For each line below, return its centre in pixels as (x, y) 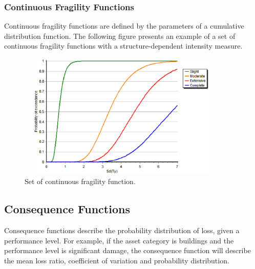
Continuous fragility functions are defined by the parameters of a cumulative (124, 26)
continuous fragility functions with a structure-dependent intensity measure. (123, 46)
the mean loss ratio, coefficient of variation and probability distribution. (117, 260)
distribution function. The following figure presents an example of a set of (120, 36)
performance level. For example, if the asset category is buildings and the (119, 240)
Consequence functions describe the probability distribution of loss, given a (122, 230)
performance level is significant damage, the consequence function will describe (128, 250)
